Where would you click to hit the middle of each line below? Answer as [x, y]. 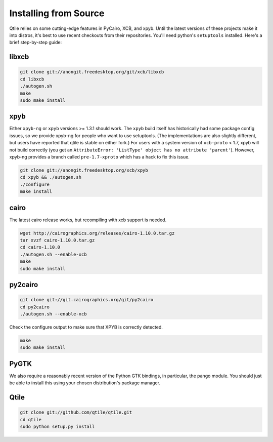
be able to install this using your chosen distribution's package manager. [85, 383]
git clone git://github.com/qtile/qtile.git [76, 412]
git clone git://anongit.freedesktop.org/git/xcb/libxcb [92, 72]
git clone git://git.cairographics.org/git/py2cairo [87, 300]
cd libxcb [32, 79]
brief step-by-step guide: [36, 43]
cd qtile [31, 419]
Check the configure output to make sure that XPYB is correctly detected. [86, 327]
